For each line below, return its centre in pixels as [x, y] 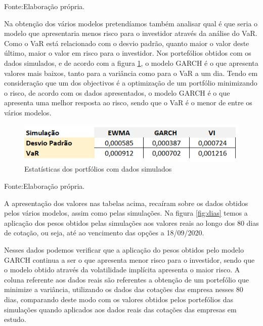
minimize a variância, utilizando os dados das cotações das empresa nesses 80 [124, 289]
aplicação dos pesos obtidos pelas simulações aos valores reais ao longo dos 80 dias [131, 222]
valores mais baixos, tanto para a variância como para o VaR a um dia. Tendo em [131, 73]
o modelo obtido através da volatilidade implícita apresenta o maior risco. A [122, 270]
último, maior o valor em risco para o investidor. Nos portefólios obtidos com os [128, 53]
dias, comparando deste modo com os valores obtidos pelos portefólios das [119, 299]
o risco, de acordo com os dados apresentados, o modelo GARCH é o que [117, 92]
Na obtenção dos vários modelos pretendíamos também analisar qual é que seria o [131, 23]
